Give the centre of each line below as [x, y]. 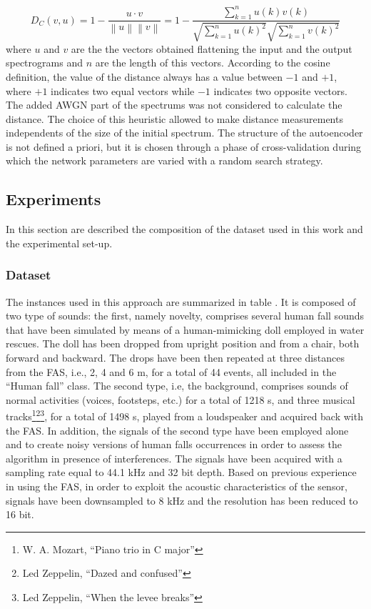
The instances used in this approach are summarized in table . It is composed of [181, 301]
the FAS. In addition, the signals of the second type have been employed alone [177, 430]
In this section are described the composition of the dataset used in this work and [184, 229]
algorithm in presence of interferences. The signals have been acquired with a [174, 458]
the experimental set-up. [59, 243]
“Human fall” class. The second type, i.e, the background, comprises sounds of [177, 386]
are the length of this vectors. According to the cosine [213, 63]
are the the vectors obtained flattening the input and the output [212, 48]
